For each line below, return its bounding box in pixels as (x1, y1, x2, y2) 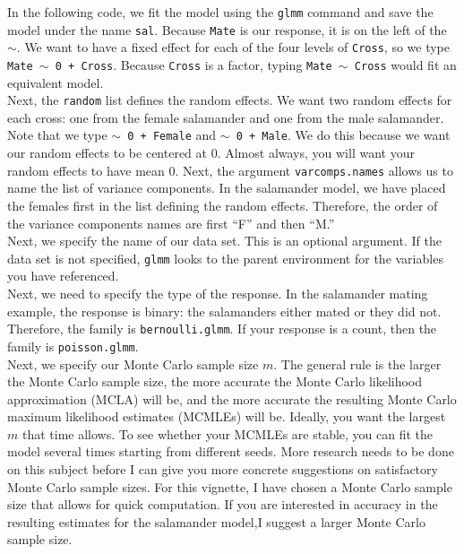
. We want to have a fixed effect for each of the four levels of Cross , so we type (16, 38, 451, 56)
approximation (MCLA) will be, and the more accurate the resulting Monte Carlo (7, 389, 457, 408)
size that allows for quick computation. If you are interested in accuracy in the (7, 495, 438, 514)
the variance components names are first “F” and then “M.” (7, 213, 335, 232)
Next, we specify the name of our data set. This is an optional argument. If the (7, 231, 442, 250)
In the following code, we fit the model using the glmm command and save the (7, 3, 434, 21)
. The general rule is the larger (273, 354, 442, 373)
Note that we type (7, 126, 107, 144)
